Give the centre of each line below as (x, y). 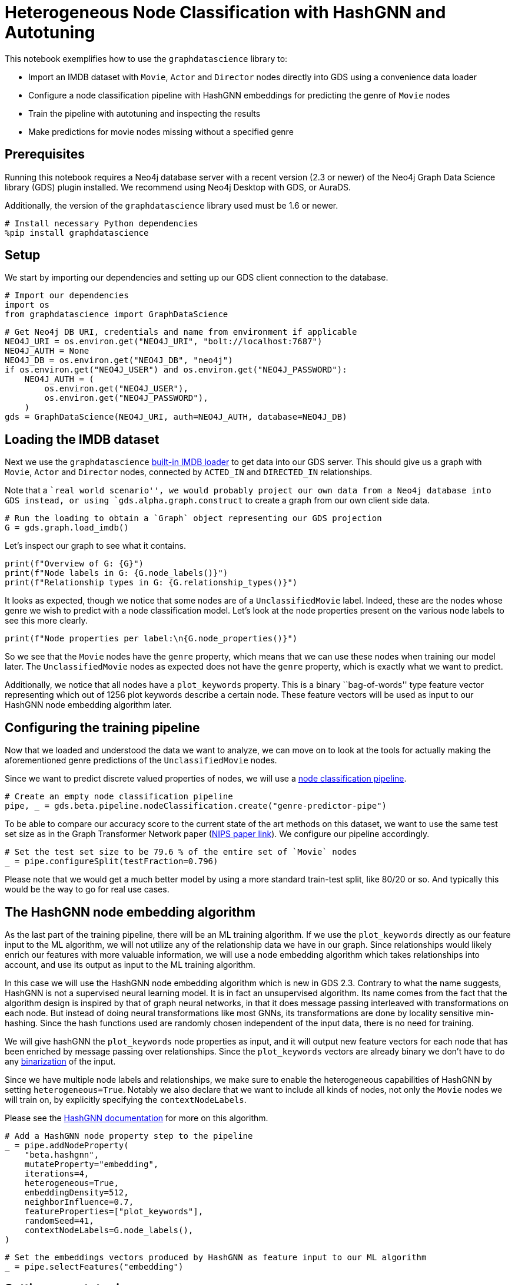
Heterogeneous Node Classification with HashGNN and (225, 12)
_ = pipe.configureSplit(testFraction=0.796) (112, 861)
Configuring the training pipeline (102, 727)
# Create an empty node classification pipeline (119, 797)
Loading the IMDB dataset (82, 439)
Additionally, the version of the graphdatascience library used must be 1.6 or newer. (172, 205)
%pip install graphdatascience (77, 233)
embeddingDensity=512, (77, 1192)
